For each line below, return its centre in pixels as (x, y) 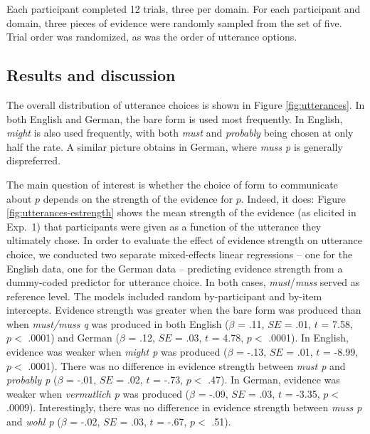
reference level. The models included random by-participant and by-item (164, 296)
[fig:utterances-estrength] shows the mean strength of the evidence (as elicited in (181, 212)
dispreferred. (34, 160)
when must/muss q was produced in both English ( (118, 323)
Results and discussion (91, 75)
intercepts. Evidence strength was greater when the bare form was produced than (184, 310)
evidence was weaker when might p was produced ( (117, 352)
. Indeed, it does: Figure (293, 198)
